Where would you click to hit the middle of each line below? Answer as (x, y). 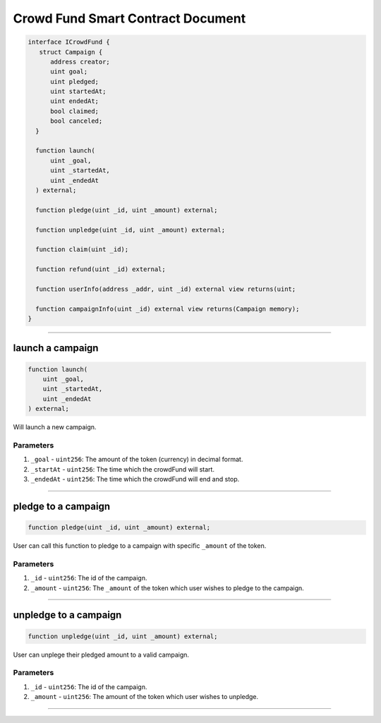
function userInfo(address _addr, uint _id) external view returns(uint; (166, 289)
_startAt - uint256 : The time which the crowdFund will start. (123, 469)
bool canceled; (77, 121)
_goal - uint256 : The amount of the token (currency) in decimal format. (137, 460)
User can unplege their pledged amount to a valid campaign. (101, 655)
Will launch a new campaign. (55, 427)
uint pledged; (74, 82)
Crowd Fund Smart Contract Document (129, 18)
